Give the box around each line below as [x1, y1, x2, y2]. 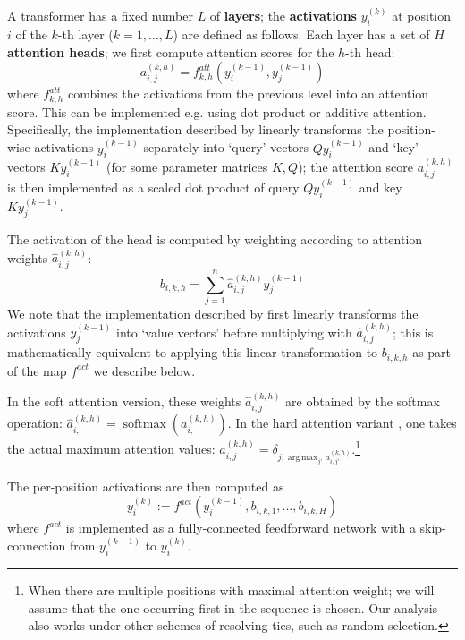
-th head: [345, 42, 395, 61]
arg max [287, 452, 318, 462]
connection [7, 536, 66, 555]
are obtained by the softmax [285, 392, 440, 411]
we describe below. [93, 361, 196, 380]
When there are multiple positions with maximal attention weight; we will [28, 581, 435, 600]
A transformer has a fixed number [7, 6, 193, 25]
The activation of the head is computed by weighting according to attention [7, 230, 423, 248]
